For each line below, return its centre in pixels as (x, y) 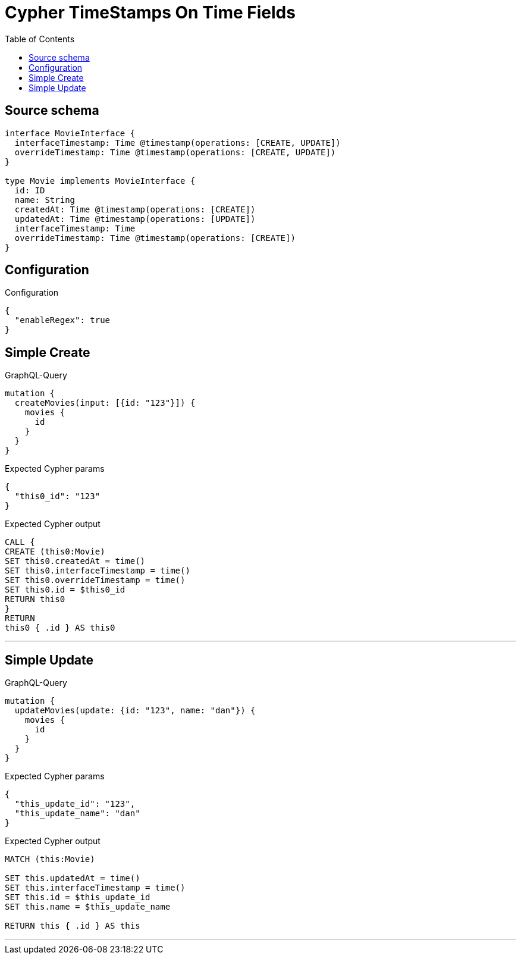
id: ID (30, 190)
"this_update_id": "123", (75, 804)
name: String (45, 200)
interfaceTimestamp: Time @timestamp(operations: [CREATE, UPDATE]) (178, 142)
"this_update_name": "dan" (77, 814)
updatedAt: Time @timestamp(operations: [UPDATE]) (135, 219)
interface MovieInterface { (70, 133)
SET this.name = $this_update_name (88, 907)
